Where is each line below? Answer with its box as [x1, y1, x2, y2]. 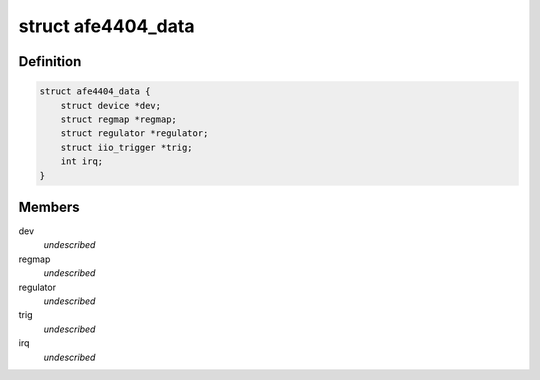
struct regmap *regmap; [60, 113, 177, 125]
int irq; [60, 156, 104, 167]
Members [18, 198, 80, 215]
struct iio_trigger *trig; [60, 141, 194, 153]
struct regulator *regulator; [60, 128, 209, 139]
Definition [18, 53, 82, 70]
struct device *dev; [60, 100, 162, 111]
